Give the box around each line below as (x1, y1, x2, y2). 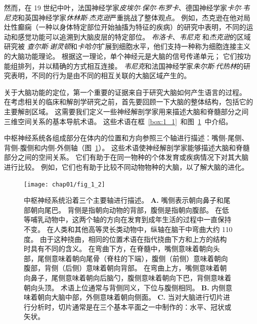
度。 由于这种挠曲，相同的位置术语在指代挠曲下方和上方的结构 (24, 233, 227, 244)
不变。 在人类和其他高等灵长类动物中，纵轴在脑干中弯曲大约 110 (24, 224, 233, 234)
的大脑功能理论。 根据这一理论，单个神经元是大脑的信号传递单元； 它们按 (4, 50, 244, 61)
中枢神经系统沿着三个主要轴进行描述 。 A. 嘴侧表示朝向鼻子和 (24, 195, 223, 205)
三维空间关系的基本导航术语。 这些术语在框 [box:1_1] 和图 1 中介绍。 (4, 116, 233, 126)
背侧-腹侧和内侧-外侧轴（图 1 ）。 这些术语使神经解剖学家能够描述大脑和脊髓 (4, 142, 250, 152)
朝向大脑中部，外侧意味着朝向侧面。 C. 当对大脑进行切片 (37, 292, 223, 302)
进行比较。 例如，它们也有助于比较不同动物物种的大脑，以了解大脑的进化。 (4, 161, 249, 172)
